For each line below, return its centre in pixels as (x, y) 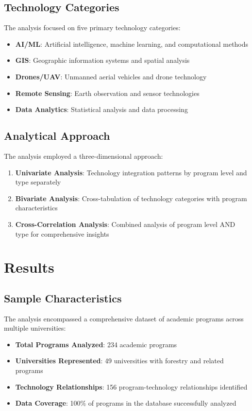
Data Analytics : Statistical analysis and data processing (101, 109)
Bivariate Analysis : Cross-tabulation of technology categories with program (131, 198)
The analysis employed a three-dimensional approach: (84, 156)
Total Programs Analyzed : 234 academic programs (96, 344)
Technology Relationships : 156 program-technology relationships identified (131, 386)
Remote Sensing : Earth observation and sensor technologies (107, 93)
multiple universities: (35, 328)
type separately (38, 182)
